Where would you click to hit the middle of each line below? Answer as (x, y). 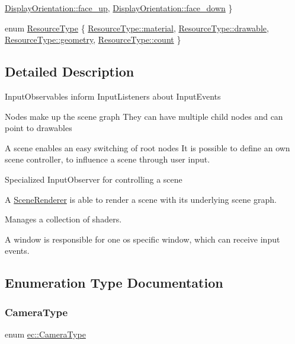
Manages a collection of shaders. (63, 219)
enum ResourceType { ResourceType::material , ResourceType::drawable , (137, 28)
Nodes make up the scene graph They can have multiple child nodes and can (144, 116)
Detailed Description (70, 71)
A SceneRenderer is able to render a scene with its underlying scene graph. (141, 199)
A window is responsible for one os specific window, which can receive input (142, 239)
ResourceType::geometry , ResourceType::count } (93, 39)
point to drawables (39, 128)
